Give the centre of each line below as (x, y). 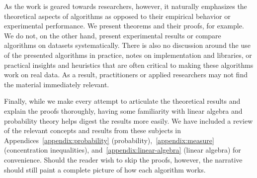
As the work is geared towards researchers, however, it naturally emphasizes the (126, 6)
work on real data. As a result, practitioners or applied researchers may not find (126, 75)
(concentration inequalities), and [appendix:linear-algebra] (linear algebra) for (123, 150)
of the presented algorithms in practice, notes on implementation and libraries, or (128, 55)
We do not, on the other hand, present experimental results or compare (113, 35)
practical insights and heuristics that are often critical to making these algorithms (129, 65)
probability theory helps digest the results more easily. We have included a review (128, 120)
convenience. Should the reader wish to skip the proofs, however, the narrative (123, 159)
